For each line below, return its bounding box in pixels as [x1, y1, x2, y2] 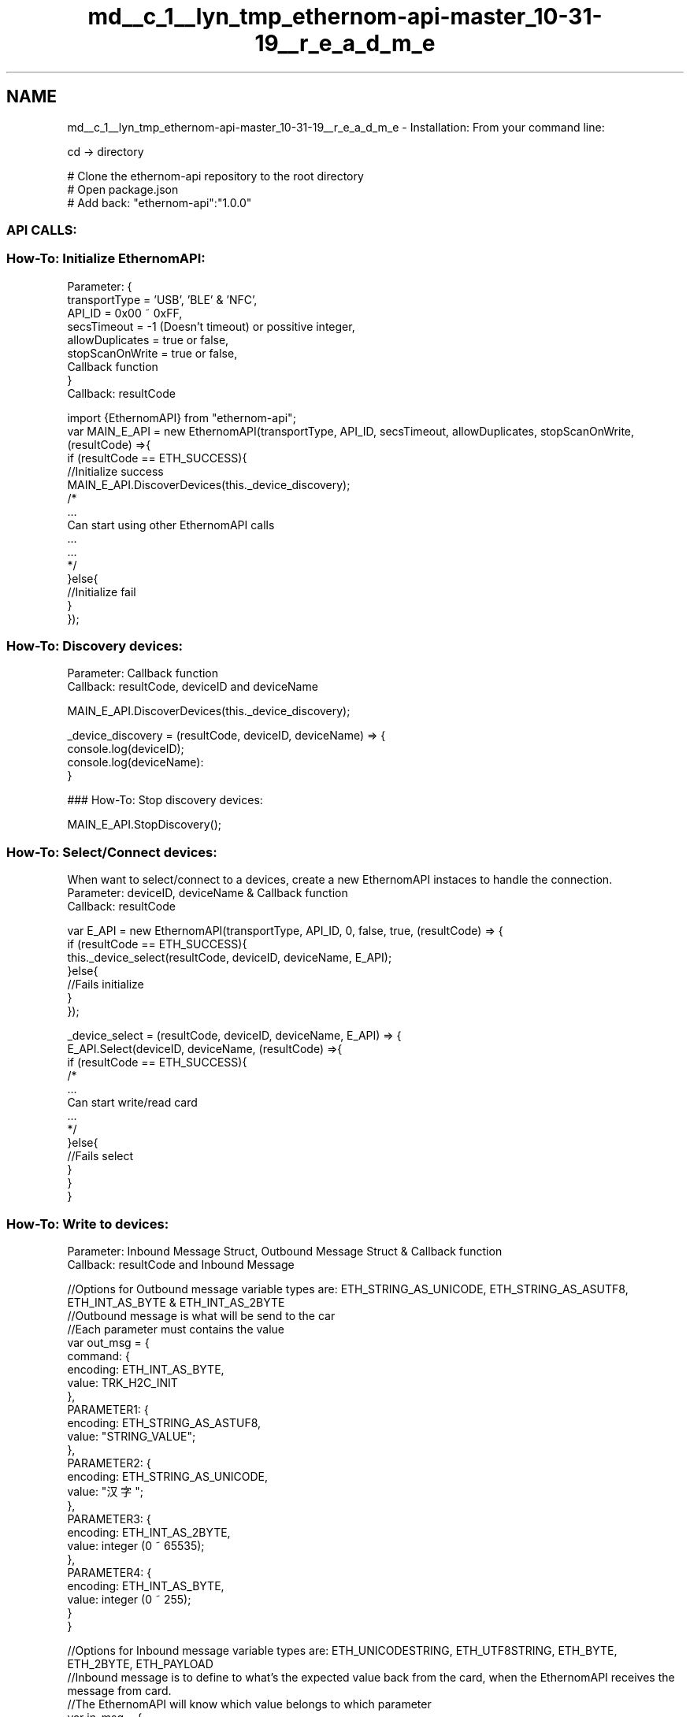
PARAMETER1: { [67, 1402, 149, 1416]
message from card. [67, 1683, 172, 1697]
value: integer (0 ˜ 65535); [67, 1538, 205, 1552]
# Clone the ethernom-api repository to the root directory [67, 169, 364, 183]
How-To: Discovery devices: [6, 638, 184, 655]
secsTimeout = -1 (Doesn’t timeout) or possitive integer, [67, 319, 355, 333]
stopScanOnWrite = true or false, [67, 346, 238, 360]
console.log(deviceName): [67, 755, 204, 769]
